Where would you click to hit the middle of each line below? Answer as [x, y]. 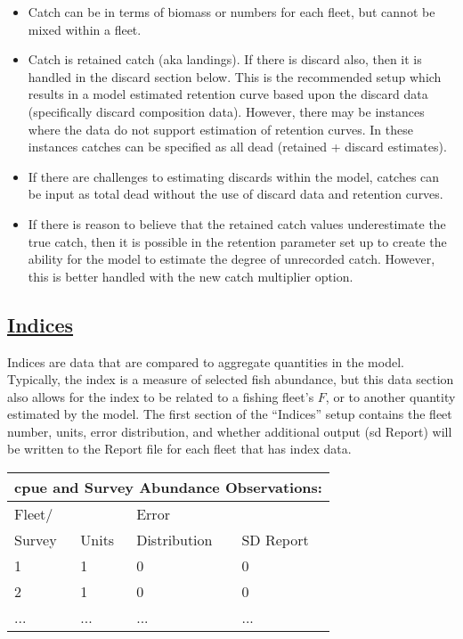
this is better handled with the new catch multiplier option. [191, 276]
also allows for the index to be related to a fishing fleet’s [161, 396]
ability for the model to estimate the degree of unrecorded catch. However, [231, 259]
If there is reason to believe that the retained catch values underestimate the [237, 223]
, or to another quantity [390, 396]
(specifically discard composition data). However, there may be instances [226, 111]
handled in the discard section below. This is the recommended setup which [235, 76]
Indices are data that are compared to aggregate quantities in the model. [206, 361]
